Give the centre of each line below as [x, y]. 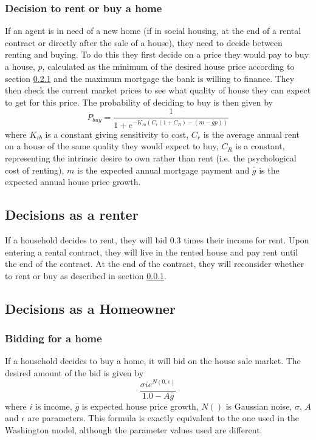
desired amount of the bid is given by [74, 372]
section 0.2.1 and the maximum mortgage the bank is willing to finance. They [150, 78]
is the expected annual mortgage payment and [163, 170]
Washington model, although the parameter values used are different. [134, 429]
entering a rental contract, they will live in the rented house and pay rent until [152, 252]
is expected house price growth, [140, 406]
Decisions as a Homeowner [90, 308]
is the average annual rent [252, 134]
